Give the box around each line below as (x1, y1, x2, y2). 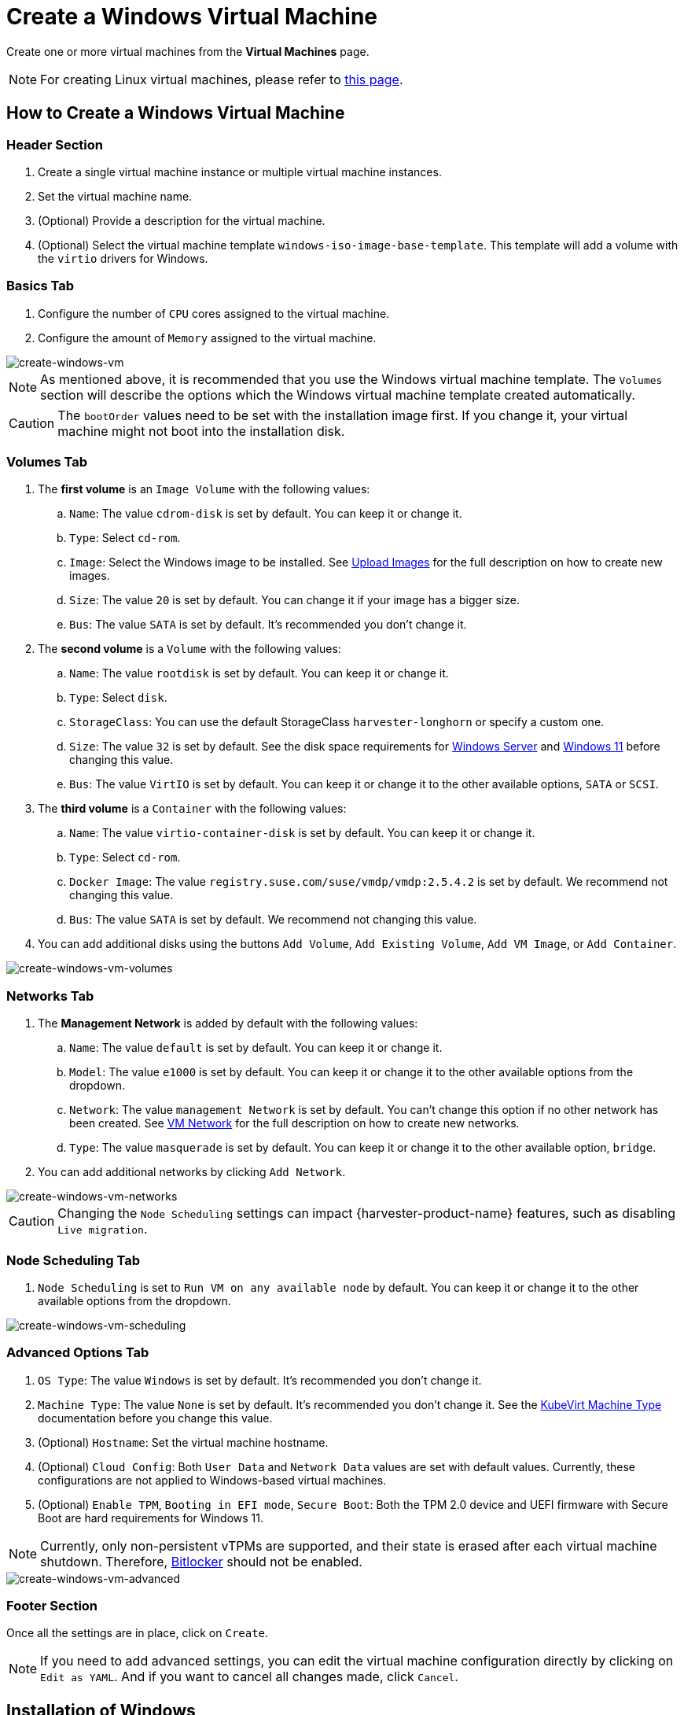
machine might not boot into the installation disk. (57, 422, 345, 439)
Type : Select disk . (69, 691, 167, 705)
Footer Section (6, 1598, 98, 1614)
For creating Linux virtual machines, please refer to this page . (40, 71, 403, 87)
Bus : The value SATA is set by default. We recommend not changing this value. (69, 913, 477, 927)
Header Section (6, 136, 103, 153)
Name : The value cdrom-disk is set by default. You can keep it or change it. (69, 507, 462, 521)
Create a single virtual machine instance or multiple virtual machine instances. (38, 164, 442, 179)
